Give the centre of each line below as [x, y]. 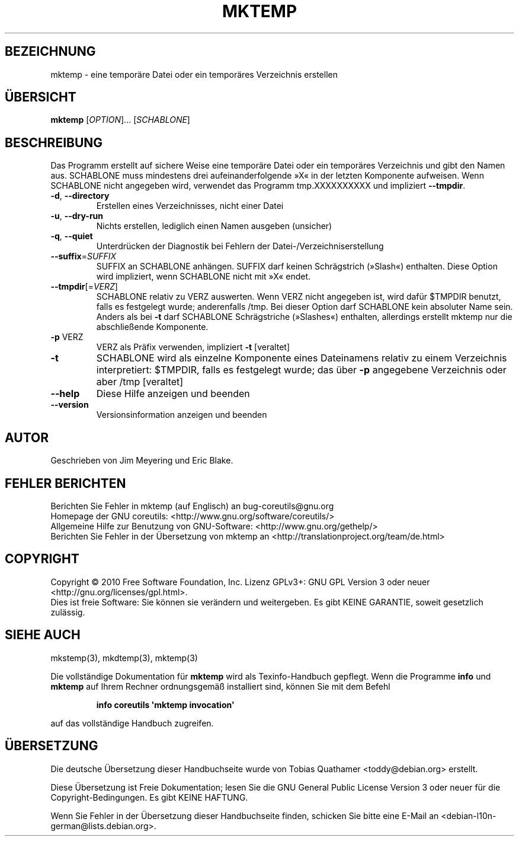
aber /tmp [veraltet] [140, 382]
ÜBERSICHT [41, 97]
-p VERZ [67, 337]
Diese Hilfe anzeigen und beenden [173, 394]
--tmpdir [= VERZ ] [84, 287]
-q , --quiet [72, 236]
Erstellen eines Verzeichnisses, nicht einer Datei [190, 206]
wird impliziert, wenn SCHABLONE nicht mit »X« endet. [204, 277]
